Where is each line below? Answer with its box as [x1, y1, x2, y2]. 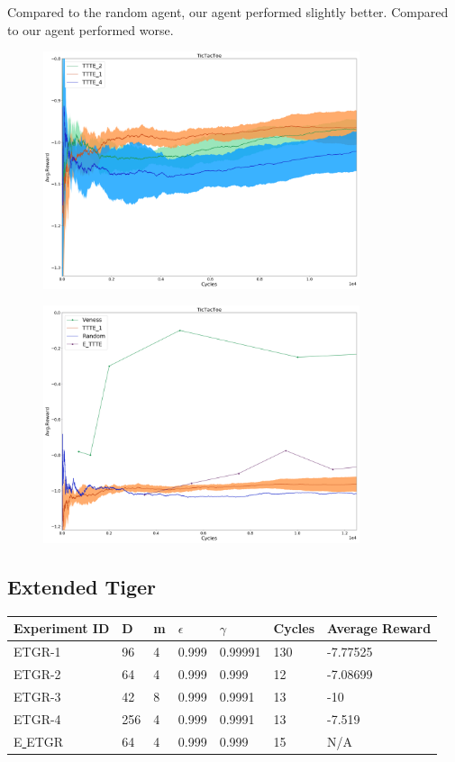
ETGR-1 [14, 642, 61, 661]
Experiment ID [14, 619, 110, 638]
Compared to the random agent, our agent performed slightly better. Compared [7, 3, 449, 21]
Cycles [273, 619, 315, 638]
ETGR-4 [14, 709, 61, 728]
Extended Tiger [7, 572, 157, 600]
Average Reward [327, 619, 432, 638]
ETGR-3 [14, 686, 61, 705]
